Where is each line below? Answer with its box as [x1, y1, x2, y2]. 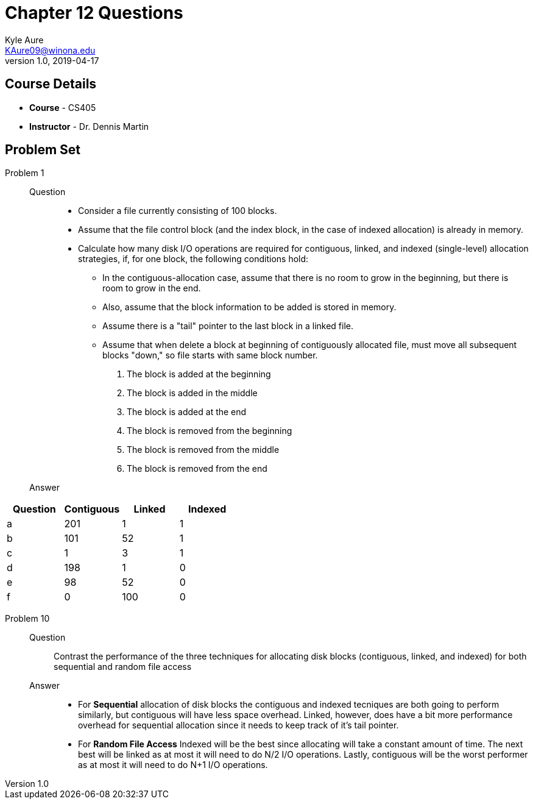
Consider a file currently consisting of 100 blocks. [78, 205, 277, 216]
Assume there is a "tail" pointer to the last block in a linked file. [102, 321, 353, 332]
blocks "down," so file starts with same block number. [102, 350, 318, 361]
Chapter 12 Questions [5, 2, 183, 23]
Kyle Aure [5, 34, 44, 45]
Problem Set [5, 142, 81, 158]
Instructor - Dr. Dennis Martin [29, 121, 149, 132]
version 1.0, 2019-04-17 [5, 55, 99, 66]
